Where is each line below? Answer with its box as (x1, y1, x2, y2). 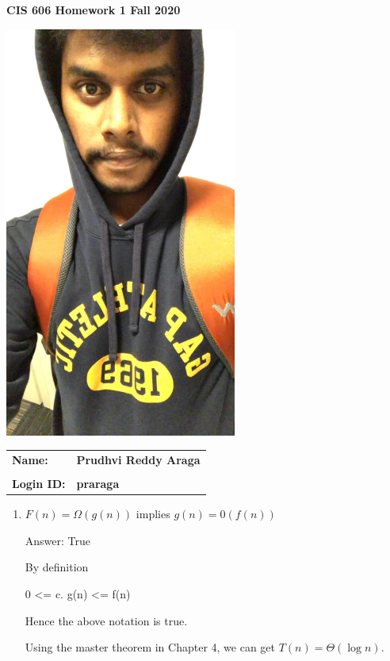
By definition (25, 559, 89, 575)
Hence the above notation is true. (25, 612, 188, 628)
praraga (76, 475, 120, 492)
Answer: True (25, 532, 91, 548)
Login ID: (12, 475, 66, 492)
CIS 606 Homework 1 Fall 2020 (6, 2, 181, 17)
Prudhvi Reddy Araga (76, 451, 201, 467)
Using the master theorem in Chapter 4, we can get (25, 639, 276, 655)
